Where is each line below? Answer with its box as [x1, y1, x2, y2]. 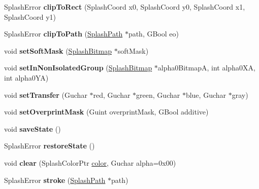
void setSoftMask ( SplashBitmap [4, 45, 112, 56]
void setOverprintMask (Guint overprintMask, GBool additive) [4, 106, 209, 117]
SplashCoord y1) [4, 11, 56, 22]
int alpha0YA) [4, 72, 49, 83]
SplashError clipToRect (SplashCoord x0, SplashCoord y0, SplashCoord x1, [4, 2, 245, 12]
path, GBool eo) [128, 28, 179, 39]
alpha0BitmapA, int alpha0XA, [157, 62, 255, 73]
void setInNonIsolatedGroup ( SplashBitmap [4, 62, 152, 73]
